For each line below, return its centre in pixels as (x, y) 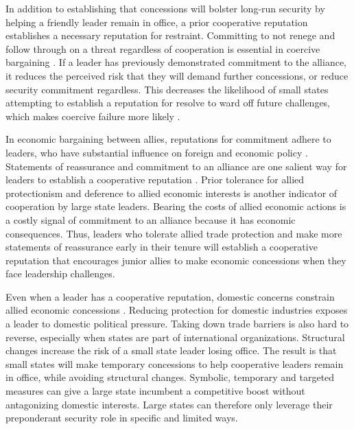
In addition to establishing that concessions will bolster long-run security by (165, 8)
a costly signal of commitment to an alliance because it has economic (151, 219)
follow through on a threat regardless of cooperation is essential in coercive (163, 48)
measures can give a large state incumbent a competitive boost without (155, 391)
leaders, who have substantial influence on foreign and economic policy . (157, 152)
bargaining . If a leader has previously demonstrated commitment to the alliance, (176, 62)
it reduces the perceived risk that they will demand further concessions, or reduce (177, 75)
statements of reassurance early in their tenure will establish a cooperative (162, 247)
